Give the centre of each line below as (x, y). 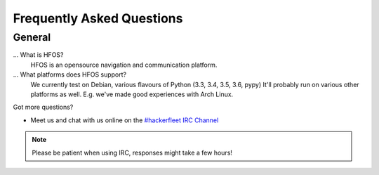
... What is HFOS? (38, 55)
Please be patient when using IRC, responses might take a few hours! (132, 153)
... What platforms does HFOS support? (69, 74)
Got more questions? (43, 107)
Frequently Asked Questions (98, 18)
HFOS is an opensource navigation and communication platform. (124, 65)
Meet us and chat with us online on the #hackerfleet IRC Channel (125, 120)
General (32, 37)
